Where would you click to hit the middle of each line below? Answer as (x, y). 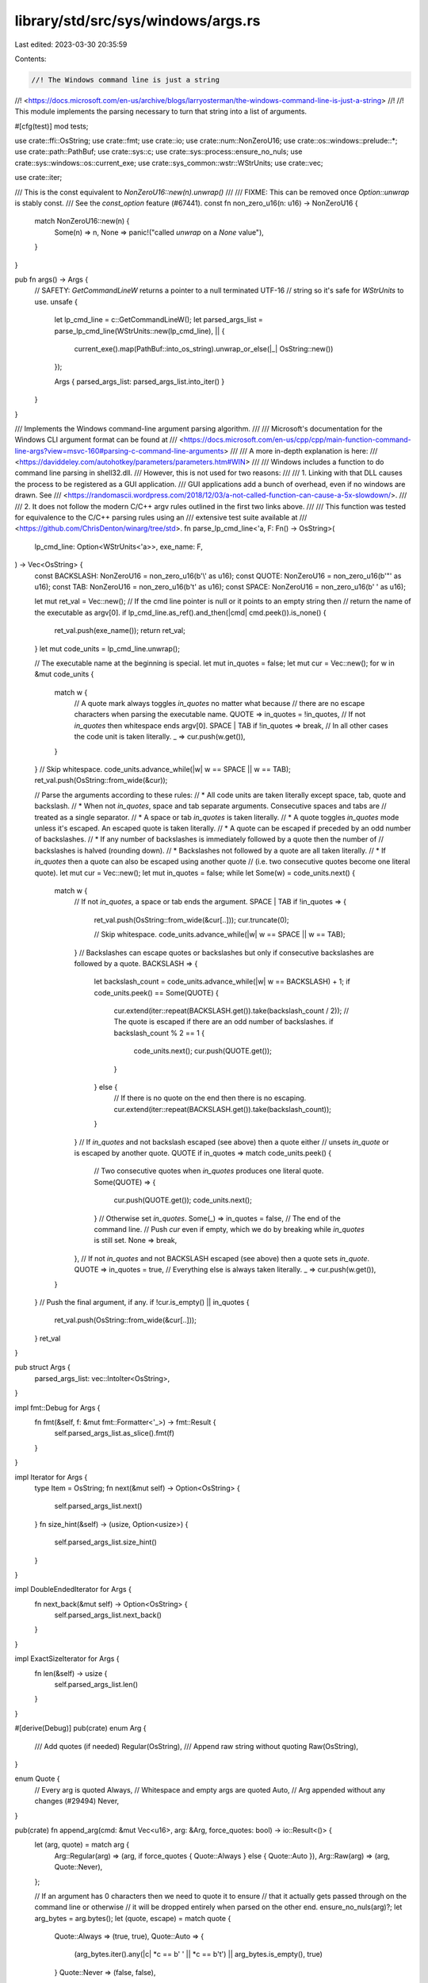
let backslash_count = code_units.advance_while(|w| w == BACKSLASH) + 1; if (222, 982)
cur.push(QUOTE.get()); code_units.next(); (183, 1200)
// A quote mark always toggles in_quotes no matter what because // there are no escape (220, 704)
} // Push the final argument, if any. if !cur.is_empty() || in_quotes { (142, 1302)
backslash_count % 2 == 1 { (159, 1033)
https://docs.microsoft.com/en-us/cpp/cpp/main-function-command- (297, 439)
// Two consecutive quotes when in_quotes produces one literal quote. (209, 1171)
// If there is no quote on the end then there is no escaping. (210, 1098)
